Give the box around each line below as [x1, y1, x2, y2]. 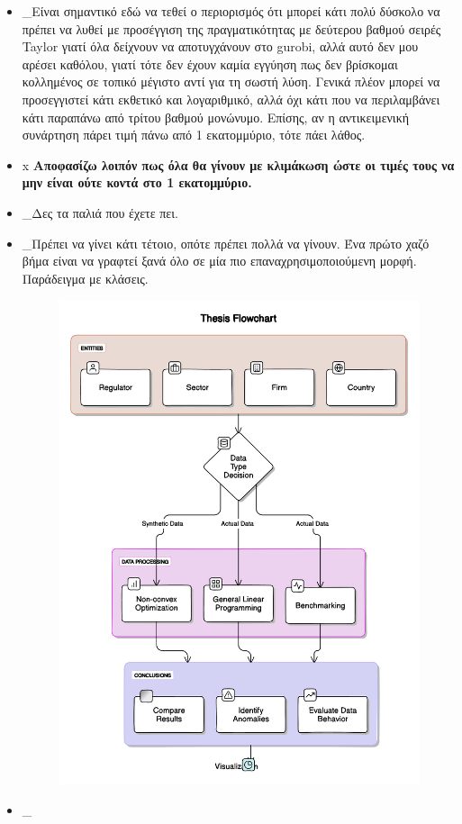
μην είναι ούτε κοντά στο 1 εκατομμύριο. [22, 173, 252, 192]
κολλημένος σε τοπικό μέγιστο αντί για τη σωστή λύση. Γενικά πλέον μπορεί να [22, 72, 440, 91]
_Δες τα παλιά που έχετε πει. [22, 203, 178, 222]
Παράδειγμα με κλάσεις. [22, 268, 149, 287]
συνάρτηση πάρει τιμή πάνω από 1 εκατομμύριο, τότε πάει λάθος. [22, 125, 366, 144]
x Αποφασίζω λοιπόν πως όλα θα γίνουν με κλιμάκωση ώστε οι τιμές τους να [22, 155, 455, 174]
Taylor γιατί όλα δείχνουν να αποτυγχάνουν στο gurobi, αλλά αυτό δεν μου [22, 37, 419, 56]
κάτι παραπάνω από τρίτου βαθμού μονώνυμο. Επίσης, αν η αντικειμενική [22, 107, 410, 126]
